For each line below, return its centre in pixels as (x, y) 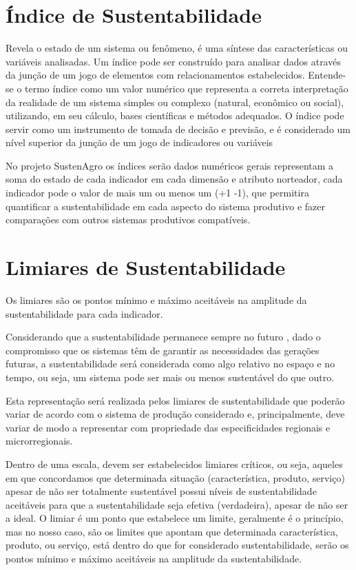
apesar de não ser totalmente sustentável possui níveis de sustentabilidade (161, 491)
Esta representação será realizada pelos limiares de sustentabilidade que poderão (175, 400)
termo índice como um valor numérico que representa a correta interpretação (187, 88)
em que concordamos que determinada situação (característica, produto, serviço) (175, 477)
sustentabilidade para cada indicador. (84, 313)
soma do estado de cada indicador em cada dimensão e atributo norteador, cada (174, 179)
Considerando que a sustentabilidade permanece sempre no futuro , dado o (163, 337)
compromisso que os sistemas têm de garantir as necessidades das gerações (163, 350)
